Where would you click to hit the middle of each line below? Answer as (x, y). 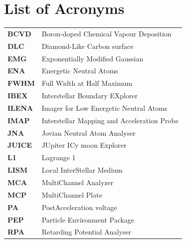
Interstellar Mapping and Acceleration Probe (110, 120)
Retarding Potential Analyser (87, 232)
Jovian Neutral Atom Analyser (89, 132)
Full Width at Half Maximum (87, 83)
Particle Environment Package (88, 219)
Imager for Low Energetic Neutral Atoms (104, 108)
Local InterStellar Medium (82, 170)
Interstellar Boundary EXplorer (90, 96)
